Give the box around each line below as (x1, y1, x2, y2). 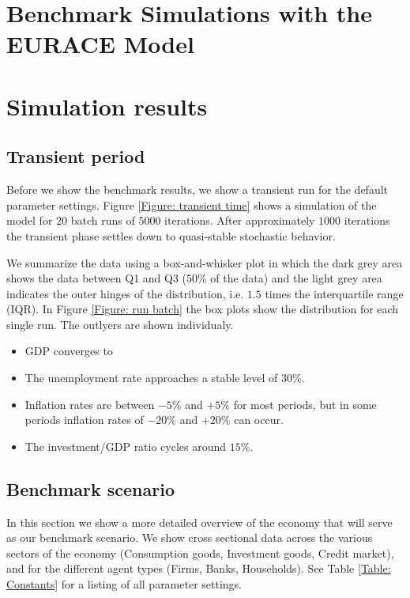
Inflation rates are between (24, 396, 155, 412)
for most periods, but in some (233, 396, 377, 412)
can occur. (234, 411, 284, 428)
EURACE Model (6, 28, 194, 60)
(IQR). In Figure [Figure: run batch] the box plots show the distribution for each (6, 301, 399, 317)
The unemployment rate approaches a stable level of (24, 369, 278, 386)
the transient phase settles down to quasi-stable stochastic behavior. (6, 227, 336, 244)
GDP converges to (24, 343, 113, 359)
